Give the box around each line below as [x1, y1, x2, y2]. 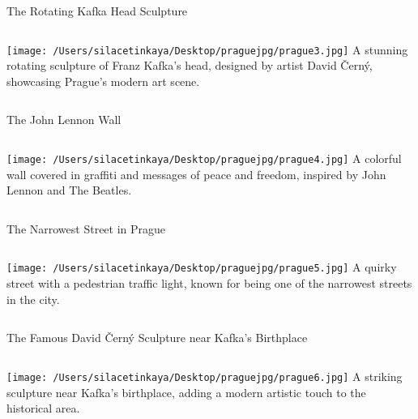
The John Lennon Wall [6, 111, 122, 128]
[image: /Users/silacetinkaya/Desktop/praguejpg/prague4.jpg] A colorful [6, 150, 402, 167]
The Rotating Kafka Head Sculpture [6, 2, 188, 19]
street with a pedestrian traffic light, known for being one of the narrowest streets [6, 275, 412, 292]
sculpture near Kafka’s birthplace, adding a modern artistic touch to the [6, 383, 366, 400]
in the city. [6, 290, 60, 307]
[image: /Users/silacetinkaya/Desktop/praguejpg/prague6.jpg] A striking [6, 367, 403, 384]
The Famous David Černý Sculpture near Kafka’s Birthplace [6, 329, 308, 346]
